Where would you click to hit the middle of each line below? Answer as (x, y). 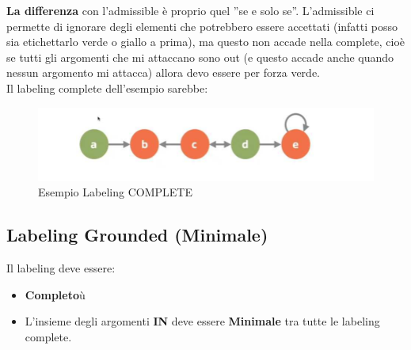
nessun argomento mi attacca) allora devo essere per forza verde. (163, 72)
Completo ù (55, 294)
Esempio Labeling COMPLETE (115, 192)
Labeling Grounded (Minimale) (137, 235)
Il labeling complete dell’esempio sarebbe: (107, 87)
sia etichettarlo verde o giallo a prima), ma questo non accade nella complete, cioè (206, 42)
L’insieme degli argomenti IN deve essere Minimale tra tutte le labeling (202, 321)
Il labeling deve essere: (61, 268)
